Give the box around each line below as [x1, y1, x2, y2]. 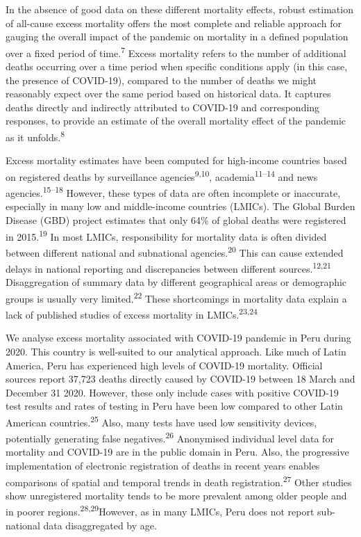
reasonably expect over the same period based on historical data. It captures [6, 86, 331, 101]
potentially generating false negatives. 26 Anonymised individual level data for [6, 429, 334, 445]
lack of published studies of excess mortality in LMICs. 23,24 [6, 305, 258, 321]
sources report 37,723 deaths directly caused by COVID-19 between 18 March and [6, 371, 355, 386]
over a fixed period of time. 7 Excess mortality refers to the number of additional [6, 43, 346, 60]
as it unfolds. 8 [6, 128, 65, 144]
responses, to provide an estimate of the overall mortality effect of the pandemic [6, 113, 346, 128]
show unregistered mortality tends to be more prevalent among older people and [6, 488, 347, 502]
